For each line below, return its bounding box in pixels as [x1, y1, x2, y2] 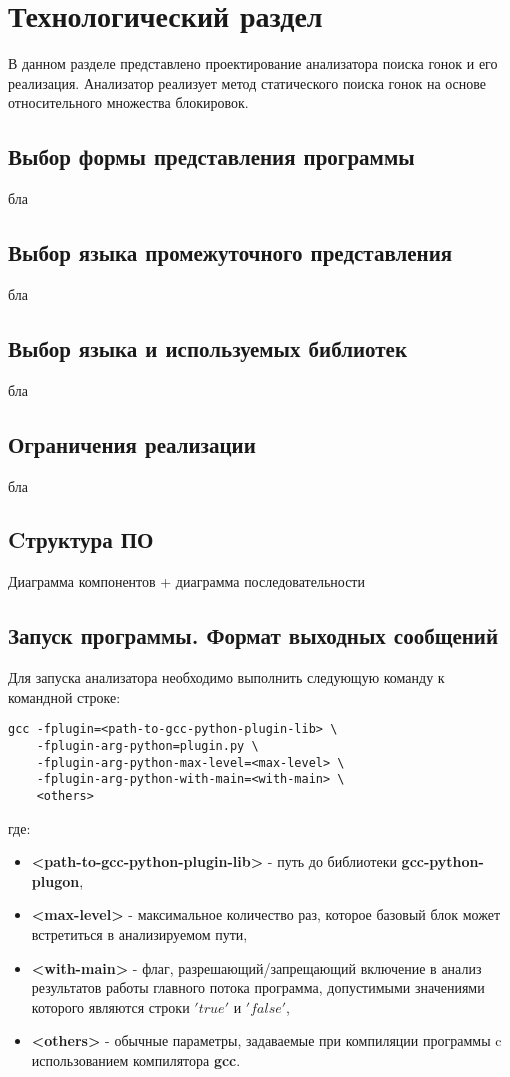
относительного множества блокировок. [8, 92, 249, 113]
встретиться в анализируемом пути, [31, 923, 248, 944]
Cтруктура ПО [8, 524, 154, 555]
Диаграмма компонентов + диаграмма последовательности [8, 571, 365, 592]
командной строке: [8, 686, 121, 707]
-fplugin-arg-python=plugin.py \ [36, 738, 259, 753]
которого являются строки [31, 996, 190, 1017]
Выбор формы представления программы [8, 141, 415, 172]
